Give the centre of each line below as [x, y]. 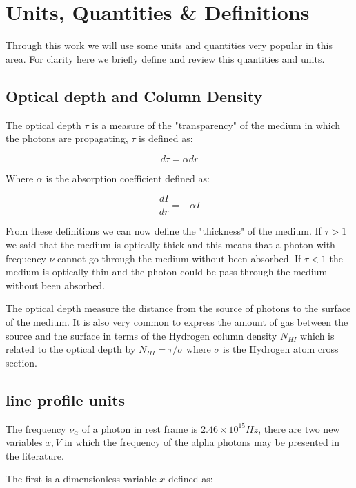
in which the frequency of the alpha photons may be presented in [202, 442]
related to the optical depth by [71, 349]
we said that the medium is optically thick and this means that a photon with [170, 244]
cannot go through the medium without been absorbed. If [179, 258]
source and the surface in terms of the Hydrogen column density [141, 335]
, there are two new [299, 428]
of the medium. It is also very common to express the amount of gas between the [177, 321]
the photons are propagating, [67, 138]
